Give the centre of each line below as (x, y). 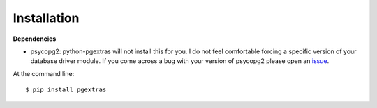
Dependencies (35, 39)
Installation (46, 18)
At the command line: (44, 73)
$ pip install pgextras (66, 90)
